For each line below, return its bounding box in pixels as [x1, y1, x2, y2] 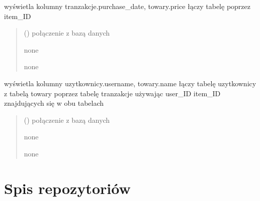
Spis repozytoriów [4, 177, 131, 198]
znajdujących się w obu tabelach [4, 98, 104, 108]
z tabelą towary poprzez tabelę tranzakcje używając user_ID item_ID [4, 88, 221, 98]
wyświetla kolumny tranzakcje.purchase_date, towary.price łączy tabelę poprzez [4, 1, 250, 11]
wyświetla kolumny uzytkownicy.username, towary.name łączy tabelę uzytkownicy [4, 78, 256, 88]
